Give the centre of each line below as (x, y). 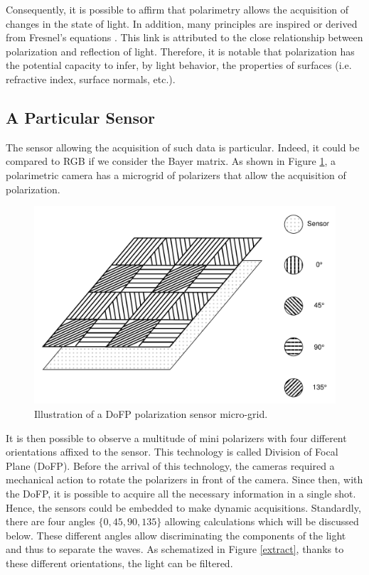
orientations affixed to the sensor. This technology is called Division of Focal (172, 452)
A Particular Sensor (80, 117)
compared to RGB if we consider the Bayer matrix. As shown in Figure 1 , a (171, 161)
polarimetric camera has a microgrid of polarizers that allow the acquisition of (176, 174)
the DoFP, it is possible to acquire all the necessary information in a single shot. (181, 493)
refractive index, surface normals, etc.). (91, 79)
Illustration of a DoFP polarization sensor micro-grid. (151, 413)
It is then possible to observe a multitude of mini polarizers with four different (176, 437)
